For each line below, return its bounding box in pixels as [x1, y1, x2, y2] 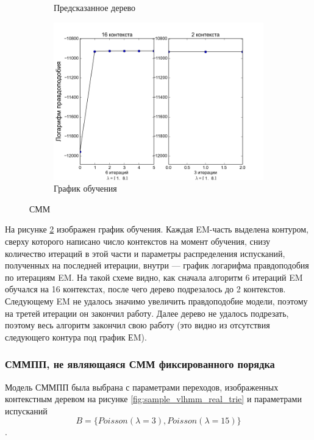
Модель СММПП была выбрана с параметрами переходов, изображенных [5, 380, 279, 393]
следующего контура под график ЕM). [5, 330, 147, 343]
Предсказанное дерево [54, 1, 136, 13]
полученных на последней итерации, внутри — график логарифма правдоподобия [5, 259, 309, 272]
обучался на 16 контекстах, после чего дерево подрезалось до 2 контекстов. [5, 283, 286, 295]
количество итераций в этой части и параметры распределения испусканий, [5, 247, 285, 259]
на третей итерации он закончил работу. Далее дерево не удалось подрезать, [5, 306, 289, 319]
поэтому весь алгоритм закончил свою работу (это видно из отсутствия [5, 319, 270, 331]
